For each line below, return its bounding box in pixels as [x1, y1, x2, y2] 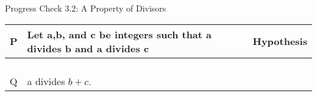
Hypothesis [252, 34, 307, 49]
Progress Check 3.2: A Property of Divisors [5, 2, 166, 14]
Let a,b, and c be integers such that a [27, 27, 212, 41]
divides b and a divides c [27, 41, 149, 55]
